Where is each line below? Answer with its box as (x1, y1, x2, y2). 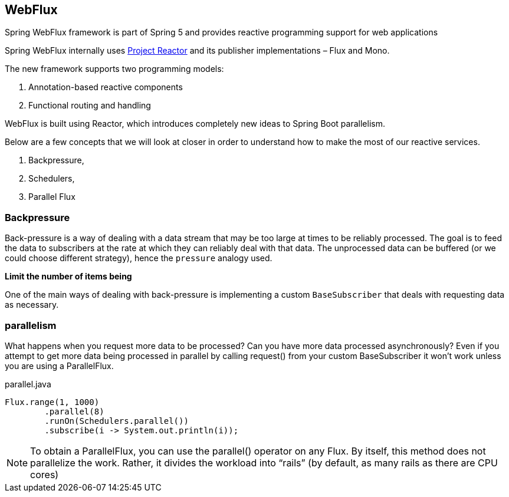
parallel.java (5, 378, 51, 389)
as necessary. (5, 299, 59, 310)
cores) (30, 468, 59, 480)
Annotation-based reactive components (28, 82, 183, 93)
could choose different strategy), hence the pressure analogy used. (5, 253, 272, 264)
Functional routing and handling (28, 100, 151, 111)
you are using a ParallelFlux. (5, 360, 114, 371)
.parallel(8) (44, 406, 104, 416)
